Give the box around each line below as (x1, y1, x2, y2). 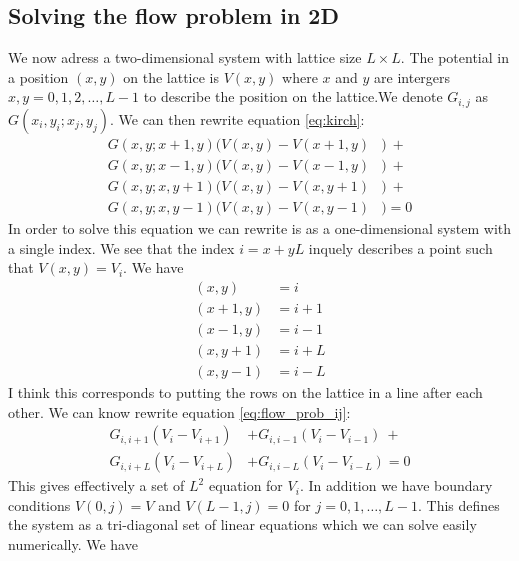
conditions (8, 494, 71, 515)
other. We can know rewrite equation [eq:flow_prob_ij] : (8, 401, 351, 422)
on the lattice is (123, 66, 220, 87)
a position (8, 66, 69, 87)
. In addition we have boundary (299, 475, 493, 496)
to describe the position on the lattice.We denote (143, 86, 443, 107)
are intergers (374, 66, 451, 87)
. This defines (418, 494, 500, 515)
